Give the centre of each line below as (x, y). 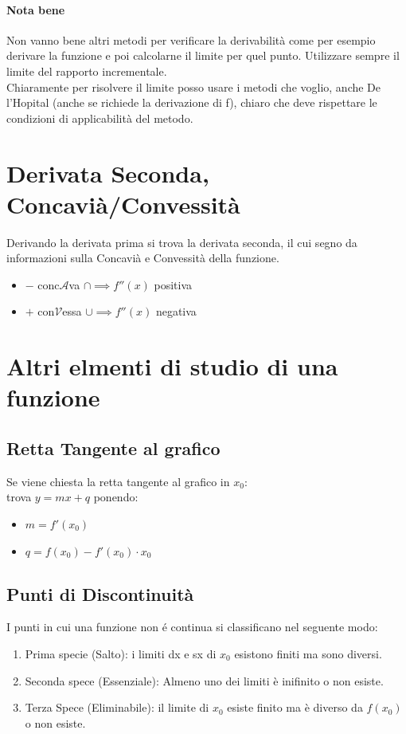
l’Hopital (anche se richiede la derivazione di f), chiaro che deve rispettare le (192, 102)
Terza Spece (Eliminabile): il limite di (117, 707)
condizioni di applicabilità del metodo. (100, 118)
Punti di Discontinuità (100, 593)
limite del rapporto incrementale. (87, 71)
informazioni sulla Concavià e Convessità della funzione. (143, 258)
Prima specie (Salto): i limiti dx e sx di (121, 653)
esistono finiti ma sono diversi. (308, 653)
